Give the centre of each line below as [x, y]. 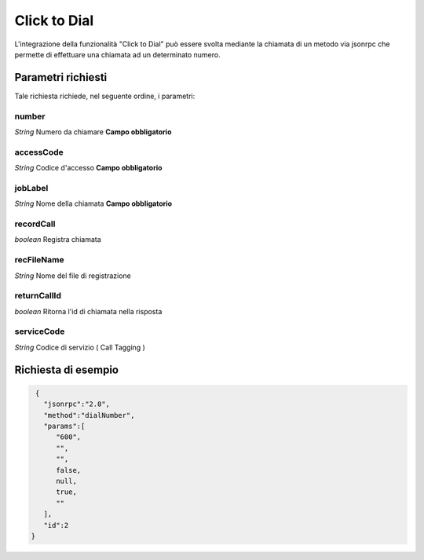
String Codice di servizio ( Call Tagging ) [80, 347]
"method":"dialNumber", [89, 415]
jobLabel [31, 188]
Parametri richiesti [61, 77]
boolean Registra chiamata [58, 240]
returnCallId [38, 296]
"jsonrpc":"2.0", [77, 404]
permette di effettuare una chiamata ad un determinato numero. [117, 54]
